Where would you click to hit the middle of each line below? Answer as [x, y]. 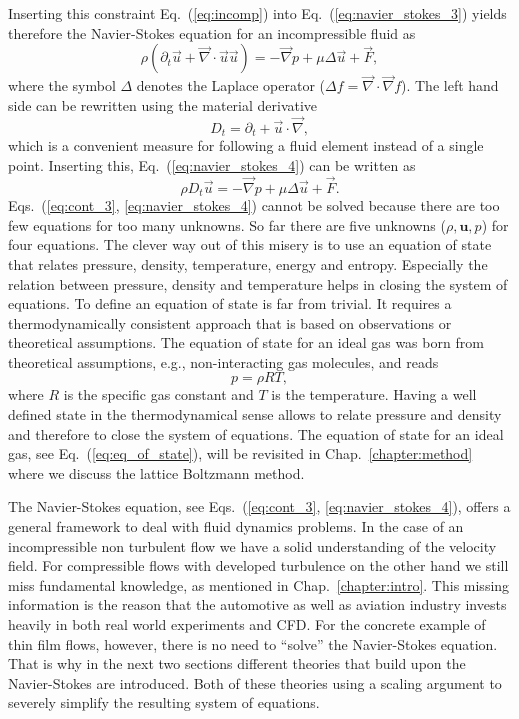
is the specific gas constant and [158, 394]
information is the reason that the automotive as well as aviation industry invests [257, 604]
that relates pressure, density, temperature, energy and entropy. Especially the [248, 263]
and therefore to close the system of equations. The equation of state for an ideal [256, 433]
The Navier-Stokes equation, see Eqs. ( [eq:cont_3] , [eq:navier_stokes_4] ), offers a [259, 506]
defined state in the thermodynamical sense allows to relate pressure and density [255, 414]
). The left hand [450, 85]
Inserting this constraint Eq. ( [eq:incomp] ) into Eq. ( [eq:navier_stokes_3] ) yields [257, 13]
